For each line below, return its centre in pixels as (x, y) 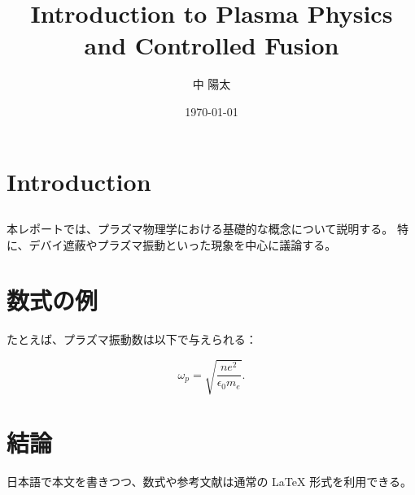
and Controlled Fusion (212, 45)
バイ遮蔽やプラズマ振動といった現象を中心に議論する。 (188, 244)
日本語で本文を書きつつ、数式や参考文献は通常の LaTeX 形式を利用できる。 (209, 481)
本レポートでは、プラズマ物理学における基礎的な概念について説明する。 (200, 229)
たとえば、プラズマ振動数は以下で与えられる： (132, 339)
